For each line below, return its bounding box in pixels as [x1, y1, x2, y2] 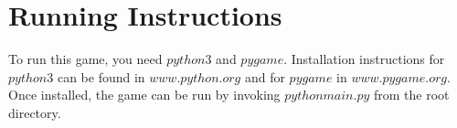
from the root [374, 85, 450, 104]
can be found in [57, 67, 145, 86]
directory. [8, 102, 61, 122]
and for [244, 67, 285, 86]
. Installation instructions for [283, 49, 445, 69]
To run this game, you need [8, 49, 163, 69]
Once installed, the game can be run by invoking [8, 85, 281, 104]
